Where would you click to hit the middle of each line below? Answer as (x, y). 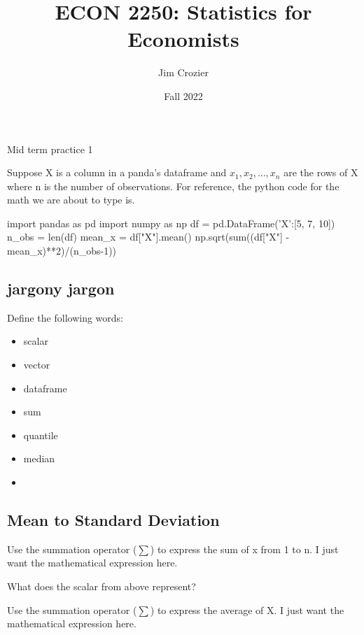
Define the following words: (65, 317)
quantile (41, 435)
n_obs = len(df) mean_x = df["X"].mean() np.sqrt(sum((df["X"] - (148, 237)
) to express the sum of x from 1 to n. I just (244, 549)
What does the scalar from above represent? (101, 586)
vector (37, 365)
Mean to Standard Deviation (113, 520)
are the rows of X (321, 172)
